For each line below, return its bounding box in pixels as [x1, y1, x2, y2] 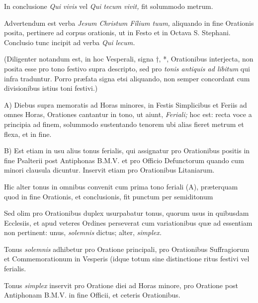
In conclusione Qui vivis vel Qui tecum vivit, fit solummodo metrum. [4, 1, 213, 11]
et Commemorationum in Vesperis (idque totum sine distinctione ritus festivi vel [4, 253, 250, 264]
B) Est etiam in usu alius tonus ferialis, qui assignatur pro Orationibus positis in [4, 145, 250, 156]
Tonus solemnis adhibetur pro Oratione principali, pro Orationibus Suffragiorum [4, 243, 250, 254]
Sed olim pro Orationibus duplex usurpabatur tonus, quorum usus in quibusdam [4, 208, 249, 218]
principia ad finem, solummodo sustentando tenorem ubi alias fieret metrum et [4, 119, 244, 129]
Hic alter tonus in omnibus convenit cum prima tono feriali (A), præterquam [4, 181, 238, 191]
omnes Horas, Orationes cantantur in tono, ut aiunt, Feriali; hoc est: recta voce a [4, 109, 252, 120]
